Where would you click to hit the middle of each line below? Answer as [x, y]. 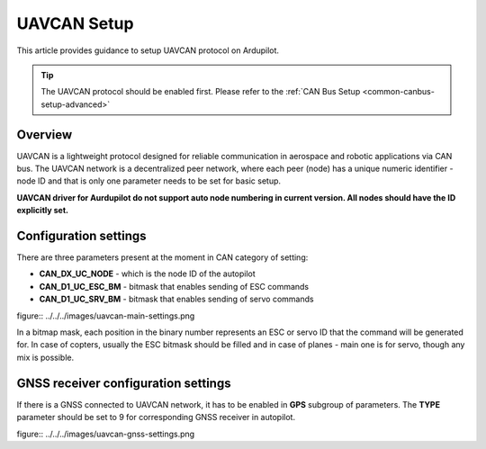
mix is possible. [45, 357]
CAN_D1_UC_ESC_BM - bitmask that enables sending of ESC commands [174, 286]
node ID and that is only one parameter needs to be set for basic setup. [149, 181]
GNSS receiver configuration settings [124, 383]
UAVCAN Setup [75, 23]
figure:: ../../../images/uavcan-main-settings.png [106, 316]
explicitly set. [43, 211]
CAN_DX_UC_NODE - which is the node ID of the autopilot [147, 274]
